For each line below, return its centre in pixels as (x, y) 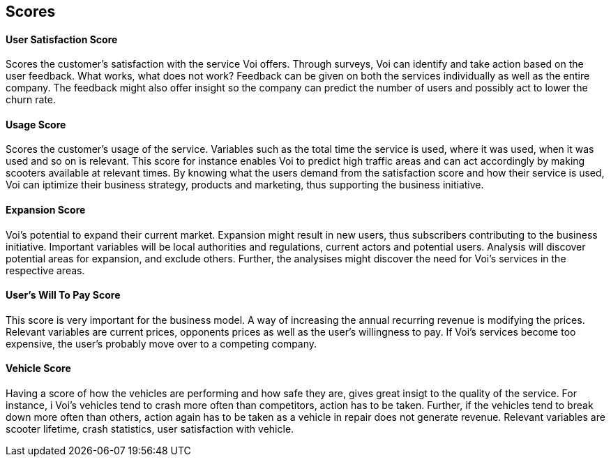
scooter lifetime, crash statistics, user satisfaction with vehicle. (150, 429)
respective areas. (45, 270)
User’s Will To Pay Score (63, 295)
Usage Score (36, 124)
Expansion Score (46, 210)
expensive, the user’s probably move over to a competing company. (161, 343)
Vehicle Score (38, 368)
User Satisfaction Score (62, 39)
